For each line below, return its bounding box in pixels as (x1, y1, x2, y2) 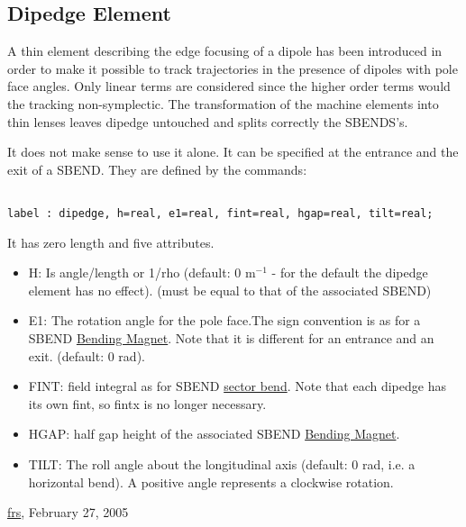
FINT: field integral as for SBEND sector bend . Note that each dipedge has (28, 377, 446, 395)
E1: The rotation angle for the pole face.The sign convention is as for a (28, 311, 421, 330)
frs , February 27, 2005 (7, 503, 129, 522)
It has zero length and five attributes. (7, 232, 215, 251)
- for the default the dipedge (271, 263, 428, 282)
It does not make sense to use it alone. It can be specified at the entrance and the (7, 142, 459, 161)
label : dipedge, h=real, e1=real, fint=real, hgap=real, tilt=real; (7, 207, 434, 221)
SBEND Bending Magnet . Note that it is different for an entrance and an (28, 329, 434, 348)
